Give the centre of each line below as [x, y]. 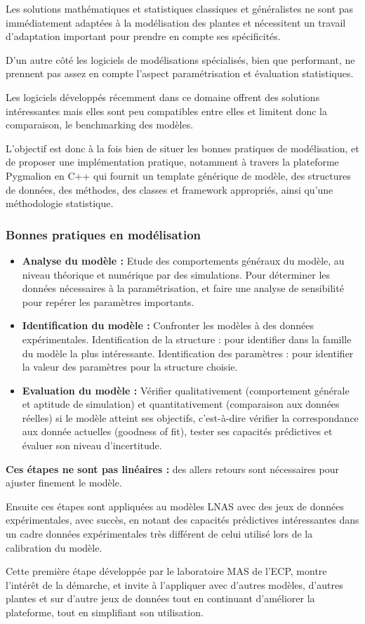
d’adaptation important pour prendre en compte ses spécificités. [143, 36]
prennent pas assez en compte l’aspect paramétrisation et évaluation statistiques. [180, 73]
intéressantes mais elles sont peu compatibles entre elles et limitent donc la [166, 111]
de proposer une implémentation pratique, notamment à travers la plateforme [172, 162]
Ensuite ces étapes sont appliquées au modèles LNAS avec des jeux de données [175, 506]
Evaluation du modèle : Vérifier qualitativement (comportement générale [186, 390]
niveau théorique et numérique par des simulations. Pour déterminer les [176, 274]
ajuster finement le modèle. [64, 483]
